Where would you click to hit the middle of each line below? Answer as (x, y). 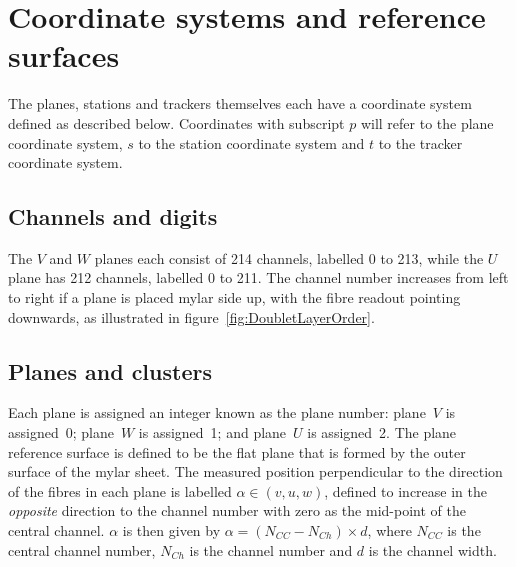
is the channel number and (271, 549)
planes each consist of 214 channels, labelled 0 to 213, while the (289, 257)
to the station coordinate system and (251, 142)
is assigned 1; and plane (212, 432)
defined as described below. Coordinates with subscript (176, 122)
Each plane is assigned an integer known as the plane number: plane (217, 412)
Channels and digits (113, 216)
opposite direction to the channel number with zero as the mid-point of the (237, 510)
